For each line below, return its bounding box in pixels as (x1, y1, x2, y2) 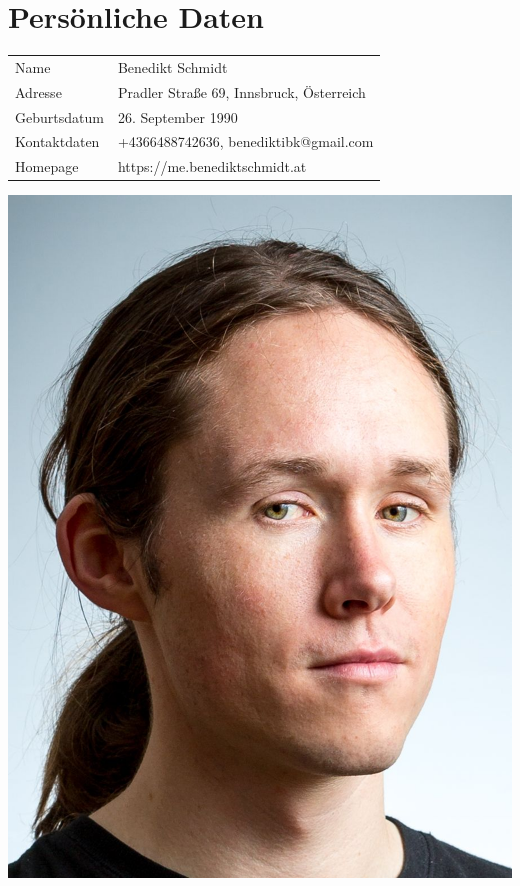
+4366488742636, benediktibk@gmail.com (117, 131, 374, 152)
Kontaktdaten (15, 131, 100, 152)
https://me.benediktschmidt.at (117, 156, 307, 177)
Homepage (15, 156, 79, 177)
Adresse (15, 81, 62, 102)
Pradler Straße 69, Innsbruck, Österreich (117, 81, 366, 102)
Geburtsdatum (15, 106, 104, 127)
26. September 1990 (117, 106, 238, 127)
